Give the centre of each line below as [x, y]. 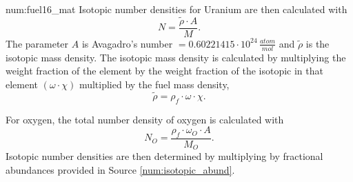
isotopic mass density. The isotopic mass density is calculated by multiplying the [176, 57]
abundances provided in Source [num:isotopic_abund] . [120, 169]
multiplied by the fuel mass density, [154, 84]
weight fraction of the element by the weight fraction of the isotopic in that [164, 71]
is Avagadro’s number [127, 43]
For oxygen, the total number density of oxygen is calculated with [145, 119]
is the [317, 43]
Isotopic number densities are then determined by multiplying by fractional [164, 156]
